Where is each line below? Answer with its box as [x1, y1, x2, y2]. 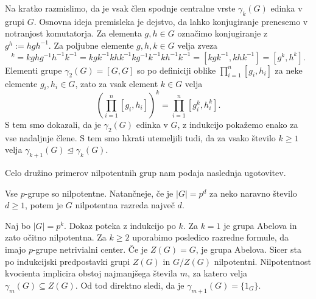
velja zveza [177, 38, 218, 51]
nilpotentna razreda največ [75, 199, 175, 211]
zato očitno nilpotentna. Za [5, 231, 107, 244]
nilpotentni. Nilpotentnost [214, 255, 311, 267]
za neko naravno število [209, 186, 297, 199]
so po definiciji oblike [136, 63, 216, 76]
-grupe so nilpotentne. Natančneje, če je [24, 186, 174, 199]
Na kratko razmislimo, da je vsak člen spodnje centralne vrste [5, 2, 236, 14]
